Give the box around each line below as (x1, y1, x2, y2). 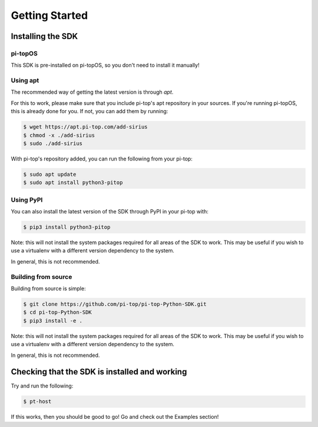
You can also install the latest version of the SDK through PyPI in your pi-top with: (11, 208, 208, 215)
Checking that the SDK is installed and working (11, 367, 187, 377)
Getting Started (11, 9, 88, 22)
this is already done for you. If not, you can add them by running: (11, 108, 168, 115)
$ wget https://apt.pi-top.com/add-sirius (23, 124, 148, 130)
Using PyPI (11, 195, 43, 203)
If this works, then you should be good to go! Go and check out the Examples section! (11, 413, 219, 421)
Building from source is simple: (11, 285, 86, 292)
